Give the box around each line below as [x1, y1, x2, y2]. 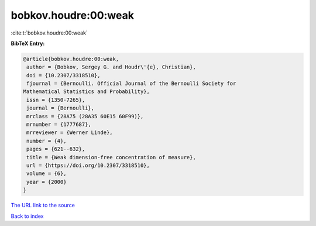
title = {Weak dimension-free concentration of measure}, [26, 154, 196, 160]
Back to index [11, 213, 44, 220]
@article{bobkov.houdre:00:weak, [23, 56, 119, 62]
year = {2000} [26, 179, 67, 185]
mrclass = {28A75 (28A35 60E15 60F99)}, [26, 113, 144, 119]
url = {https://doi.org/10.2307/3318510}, [26, 162, 150, 169]
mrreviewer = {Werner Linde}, [26, 129, 114, 136]
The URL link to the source [11, 202, 75, 209]
